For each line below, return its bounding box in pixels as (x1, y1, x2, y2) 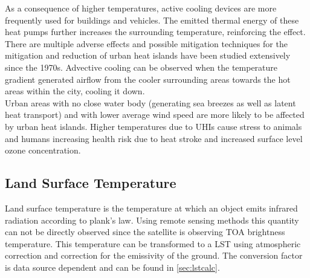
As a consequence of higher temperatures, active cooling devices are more (5, 2, 277, 14)
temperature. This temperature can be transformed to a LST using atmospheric (5, 237, 301, 250)
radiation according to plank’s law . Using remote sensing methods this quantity (5, 213, 299, 226)
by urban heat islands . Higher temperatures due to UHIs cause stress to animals (5, 120, 302, 132)
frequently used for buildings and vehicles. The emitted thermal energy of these (5, 13, 299, 26)
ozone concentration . (5, 144, 81, 157)
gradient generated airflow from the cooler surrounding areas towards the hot (5, 73, 291, 85)
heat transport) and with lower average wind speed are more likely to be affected (5, 108, 305, 121)
